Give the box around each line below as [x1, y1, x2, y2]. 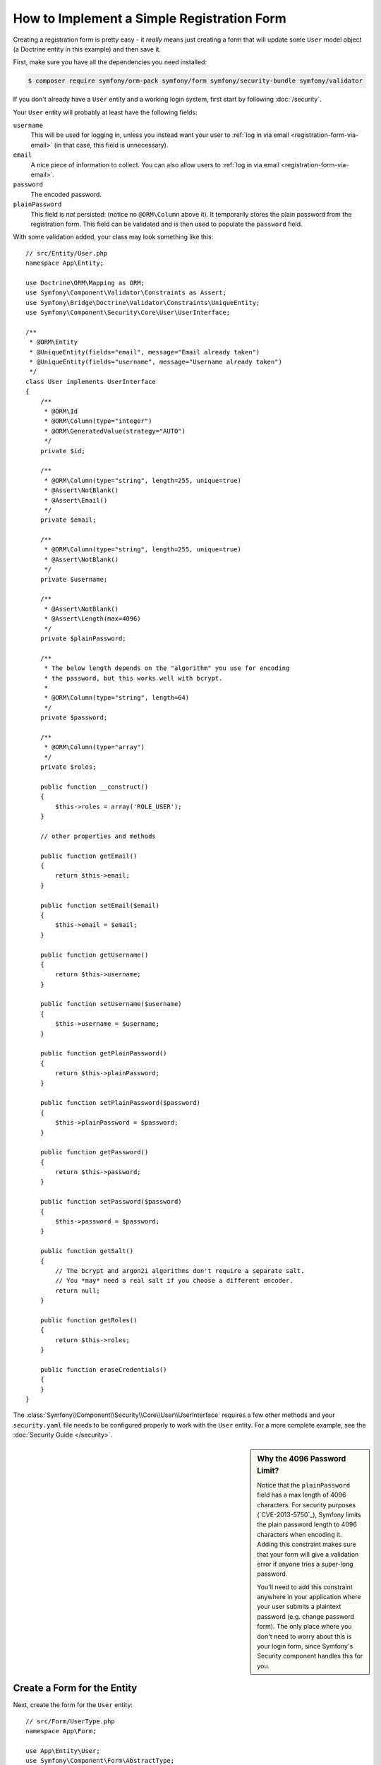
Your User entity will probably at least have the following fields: [13, 108, 198, 116]
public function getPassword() [40, 1148, 149, 1156]
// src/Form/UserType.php [25, 1717, 116, 1725]
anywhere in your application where [257, 1593, 361, 1601]
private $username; [40, 575, 108, 583]
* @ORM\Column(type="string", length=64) [44, 694, 190, 702]
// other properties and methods [40, 832, 157, 840]
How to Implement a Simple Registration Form [13, 11, 286, 26]
